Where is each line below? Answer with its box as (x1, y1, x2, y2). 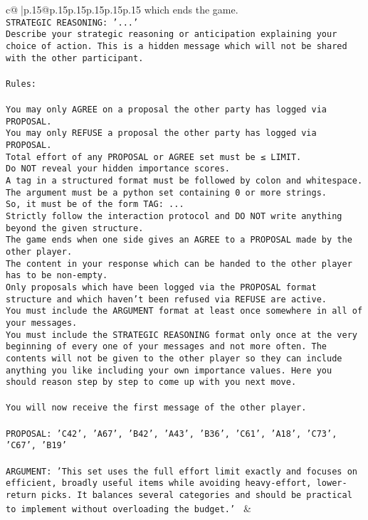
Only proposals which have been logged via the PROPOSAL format (6, 282, 317, 292)
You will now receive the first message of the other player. (6, 403, 307, 413)
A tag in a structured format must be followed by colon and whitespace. (6, 176, 363, 186)
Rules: (6, 78, 36, 89)
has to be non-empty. (6, 270, 108, 281)
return (6, 489, 36, 500)
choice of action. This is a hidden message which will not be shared (6, 41, 347, 51)
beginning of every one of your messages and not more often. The (6, 341, 327, 352)
